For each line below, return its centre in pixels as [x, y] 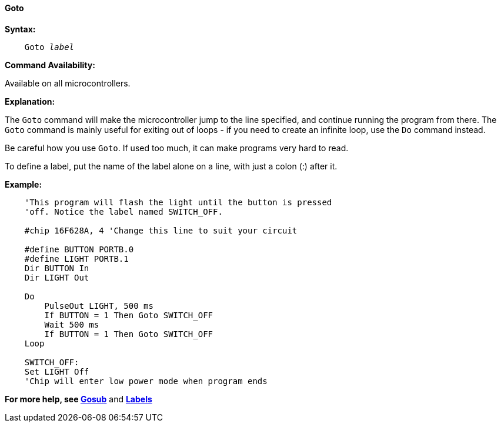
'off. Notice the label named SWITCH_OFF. [123, 211]
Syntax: [20, 29]
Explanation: [30, 101]
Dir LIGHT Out [57, 277]
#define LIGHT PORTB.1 [76, 258]
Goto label [49, 47]
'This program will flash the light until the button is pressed [178, 202]
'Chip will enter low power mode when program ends [146, 381]
